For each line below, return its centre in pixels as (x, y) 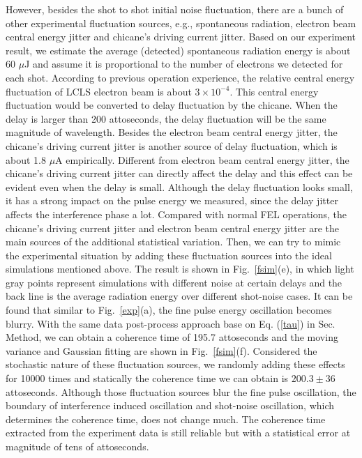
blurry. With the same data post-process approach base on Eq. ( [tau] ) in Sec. (171, 323)
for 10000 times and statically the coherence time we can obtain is (147, 378)
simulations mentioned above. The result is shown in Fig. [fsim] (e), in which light (180, 269)
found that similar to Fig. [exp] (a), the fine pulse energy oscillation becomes (169, 310)
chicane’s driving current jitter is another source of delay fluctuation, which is (172, 145)
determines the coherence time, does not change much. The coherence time (166, 419)
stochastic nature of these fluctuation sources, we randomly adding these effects (175, 364)
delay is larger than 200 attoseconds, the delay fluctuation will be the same (166, 118)
